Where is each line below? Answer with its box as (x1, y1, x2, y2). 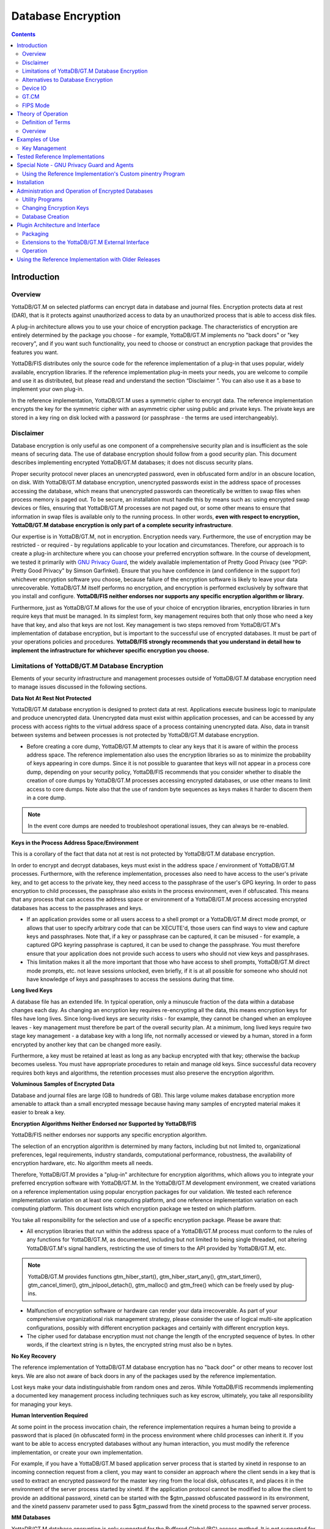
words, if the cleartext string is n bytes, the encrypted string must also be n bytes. (26, 1341, 233, 1349)
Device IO (22, 84, 47, 92)
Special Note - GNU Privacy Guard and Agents (16, 161, 134, 169)
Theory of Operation (16, 110, 68, 117)
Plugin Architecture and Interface (16, 221, 100, 229)
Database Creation (22, 213, 70, 220)
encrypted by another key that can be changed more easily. (11, 1040, 162, 1048)
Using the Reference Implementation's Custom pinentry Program (22, 170, 185, 177)
